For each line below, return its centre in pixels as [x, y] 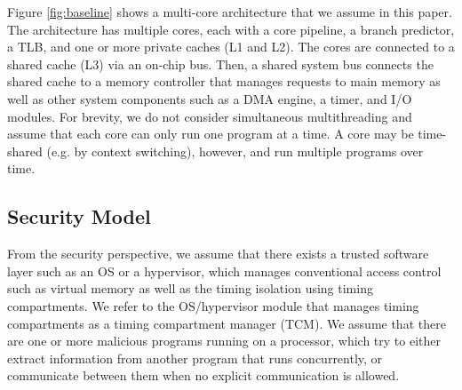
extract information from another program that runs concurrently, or [195, 358]
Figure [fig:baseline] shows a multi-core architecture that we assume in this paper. [230, 12]
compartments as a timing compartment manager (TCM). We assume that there [227, 323]
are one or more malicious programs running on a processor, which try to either [224, 341]
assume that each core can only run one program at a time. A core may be [211, 134]
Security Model [79, 216]
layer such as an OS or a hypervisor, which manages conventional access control [224, 271]
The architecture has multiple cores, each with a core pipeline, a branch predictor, [231, 29]
